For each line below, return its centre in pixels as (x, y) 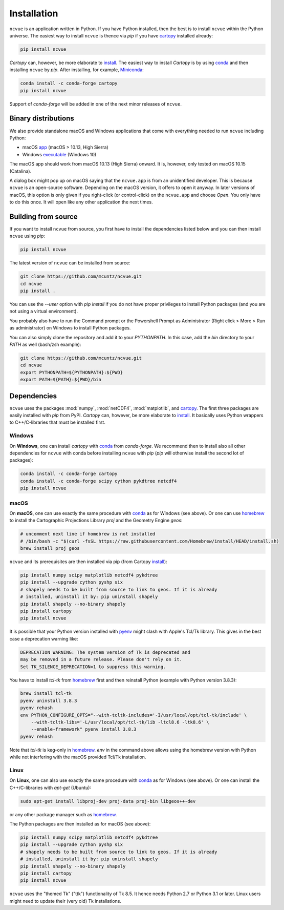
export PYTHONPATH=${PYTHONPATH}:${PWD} (71, 372)
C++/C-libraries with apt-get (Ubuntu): (50, 788)
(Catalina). (20, 171)
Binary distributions (42, 119)
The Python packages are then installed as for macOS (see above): (80, 824)
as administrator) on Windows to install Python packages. (70, 328)
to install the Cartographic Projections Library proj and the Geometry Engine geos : (96, 521)
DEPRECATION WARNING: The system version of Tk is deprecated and (105, 652)
